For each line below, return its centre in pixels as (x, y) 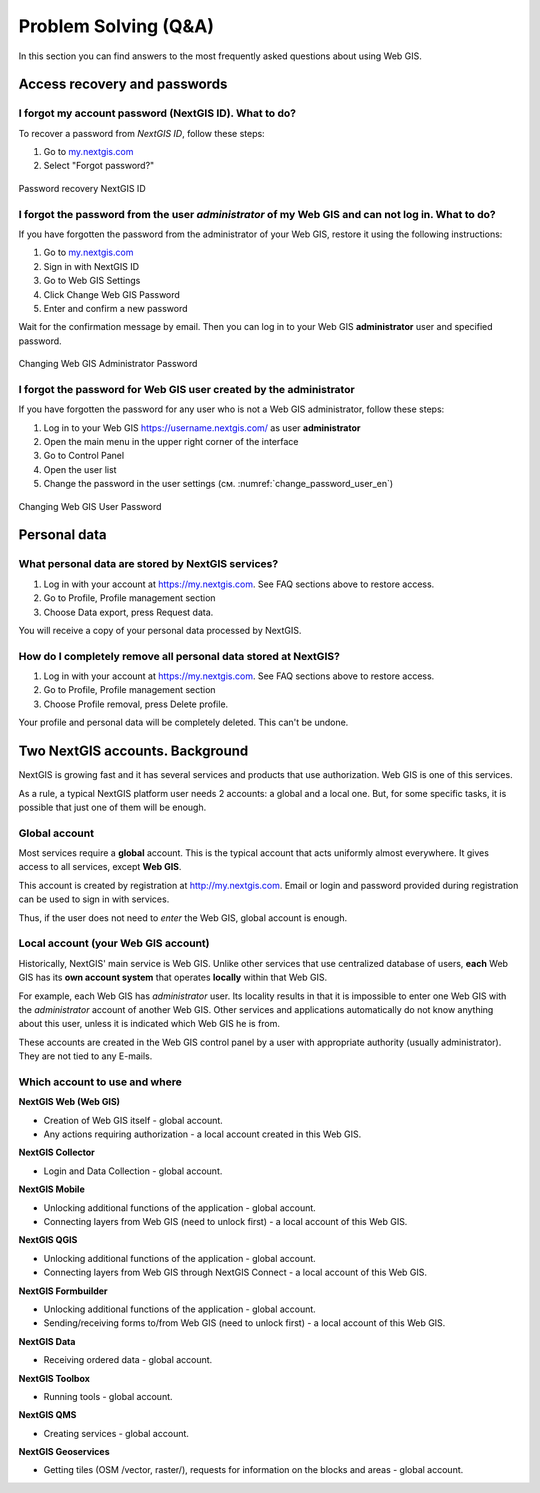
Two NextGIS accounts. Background (133, 751)
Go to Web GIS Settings (92, 281)
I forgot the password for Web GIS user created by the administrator (186, 389)
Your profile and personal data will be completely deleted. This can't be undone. (183, 722)
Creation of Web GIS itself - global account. (133, 1120)
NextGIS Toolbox (54, 1378)
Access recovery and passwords (123, 84)
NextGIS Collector (56, 1152)
